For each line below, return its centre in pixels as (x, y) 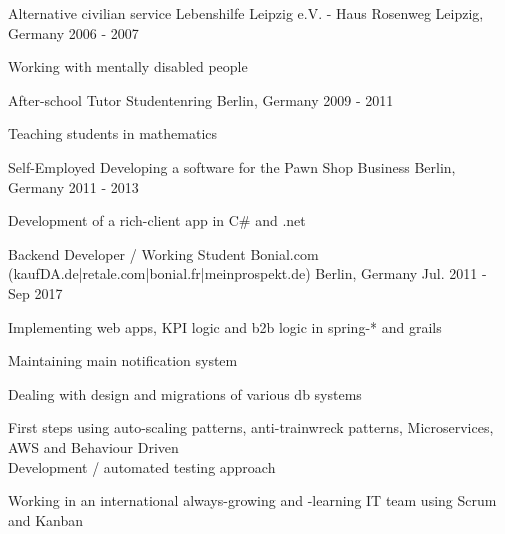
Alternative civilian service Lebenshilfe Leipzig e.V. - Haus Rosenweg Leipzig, (246, 13)
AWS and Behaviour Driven (93, 446)
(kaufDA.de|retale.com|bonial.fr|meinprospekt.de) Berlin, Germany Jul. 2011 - (247, 273)
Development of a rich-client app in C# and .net (157, 220)
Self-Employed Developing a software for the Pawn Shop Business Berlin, (232, 166)
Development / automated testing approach (142, 466)
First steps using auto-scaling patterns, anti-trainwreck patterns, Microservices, (251, 427)
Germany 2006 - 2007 (73, 32)
